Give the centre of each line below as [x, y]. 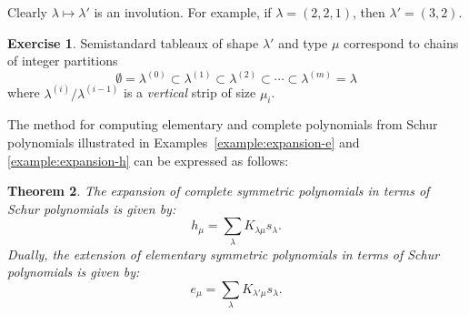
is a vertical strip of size [190, 92]
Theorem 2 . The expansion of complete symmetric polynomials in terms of [219, 191]
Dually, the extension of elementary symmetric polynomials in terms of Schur [224, 254]
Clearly [27, 12]
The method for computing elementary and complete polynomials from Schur [223, 124]
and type [303, 42]
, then [369, 12]
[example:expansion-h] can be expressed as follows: [148, 160]
